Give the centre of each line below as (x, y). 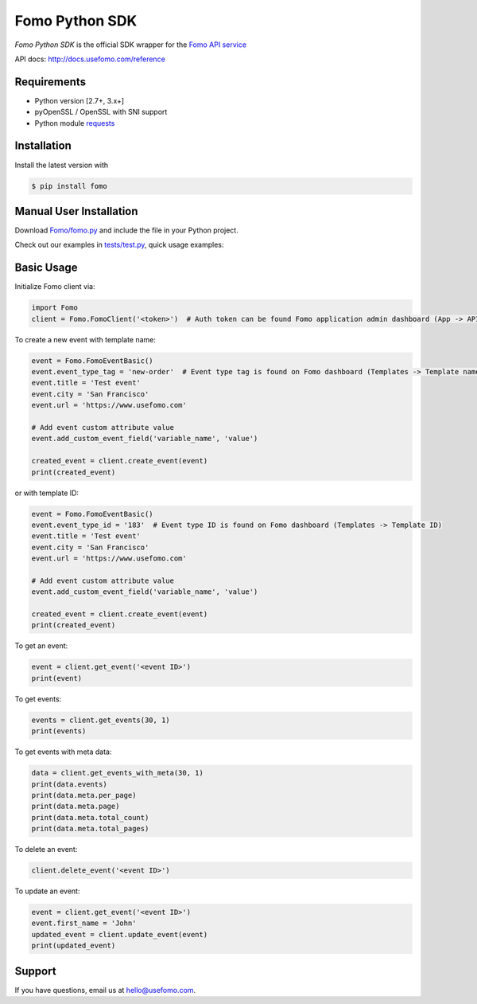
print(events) (59, 731)
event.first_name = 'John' (84, 923)
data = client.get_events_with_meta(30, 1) (118, 773)
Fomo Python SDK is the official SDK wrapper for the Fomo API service (130, 45)
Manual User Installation (76, 211)
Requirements (50, 82)
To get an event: (41, 646)
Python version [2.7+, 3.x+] (79, 100)
